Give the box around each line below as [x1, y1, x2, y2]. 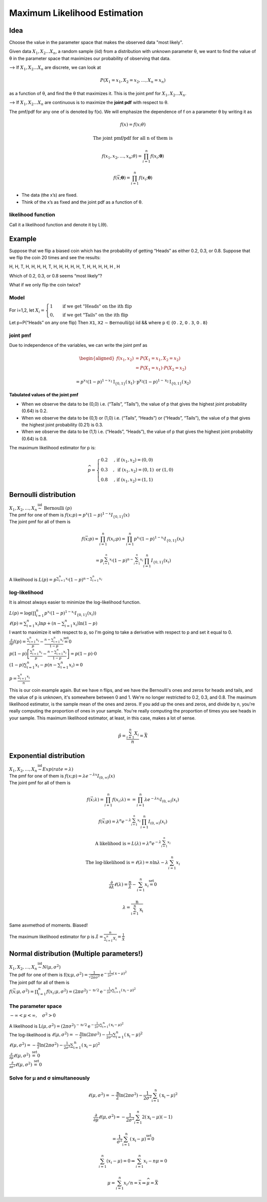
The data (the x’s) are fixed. [21, 192, 78, 198]
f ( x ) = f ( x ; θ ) [120, 121, 146, 127]
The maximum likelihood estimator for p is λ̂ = [9, 933, 103, 939]
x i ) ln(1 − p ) [73, 621, 97, 627]
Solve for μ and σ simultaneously [9, 1074, 90, 1081]
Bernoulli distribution [9, 491, 76, 499]
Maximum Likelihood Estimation [9, 7, 143, 18]
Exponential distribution [9, 751, 85, 760]
